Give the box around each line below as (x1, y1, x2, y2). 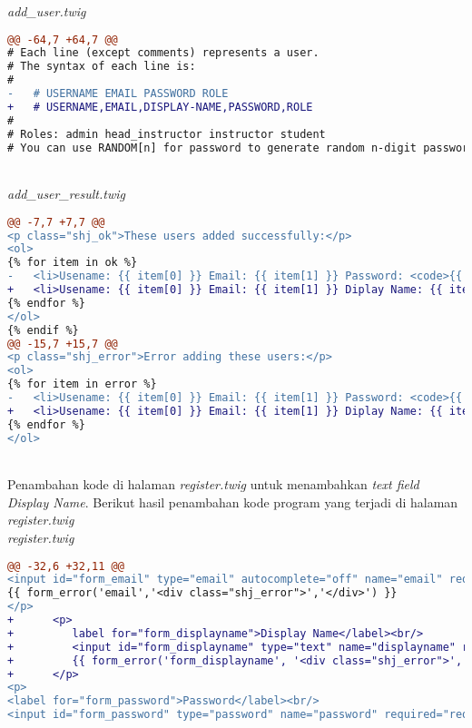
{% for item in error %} (7, 378, 157, 391)
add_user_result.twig (7, 184, 125, 203)
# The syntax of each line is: (7, 60, 196, 74)
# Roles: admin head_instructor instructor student (7, 127, 326, 141)
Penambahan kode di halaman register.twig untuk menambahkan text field (7, 475, 419, 494)
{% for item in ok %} (7, 256, 138, 270)
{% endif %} (7, 323, 79, 337)
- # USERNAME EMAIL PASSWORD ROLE (7, 87, 229, 101)
